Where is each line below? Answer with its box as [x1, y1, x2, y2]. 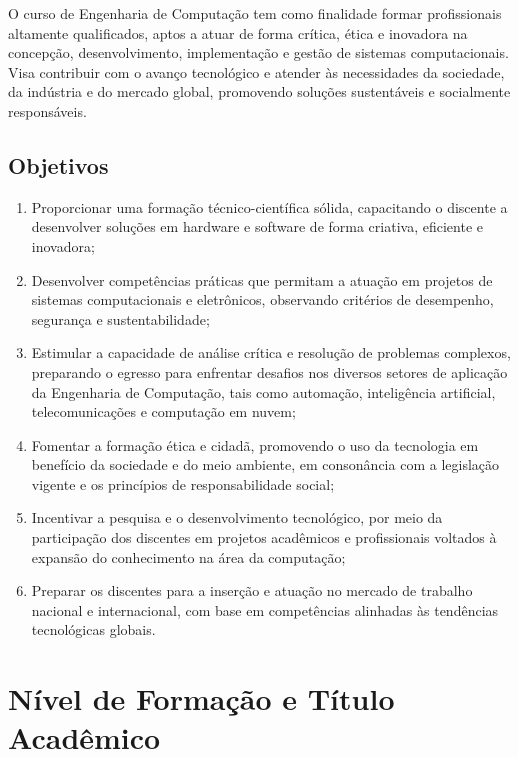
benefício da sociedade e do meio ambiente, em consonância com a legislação [31, 454, 500, 475]
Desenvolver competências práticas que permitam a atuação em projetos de [31, 269, 493, 290]
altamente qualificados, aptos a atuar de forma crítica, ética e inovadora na [8, 22, 468, 43]
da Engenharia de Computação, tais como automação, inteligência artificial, [31, 381, 496, 402]
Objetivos [8, 149, 109, 180]
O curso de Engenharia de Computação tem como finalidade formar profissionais [8, 3, 502, 23]
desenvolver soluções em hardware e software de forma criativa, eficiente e [31, 216, 483, 237]
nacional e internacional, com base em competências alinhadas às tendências [31, 599, 499, 620]
